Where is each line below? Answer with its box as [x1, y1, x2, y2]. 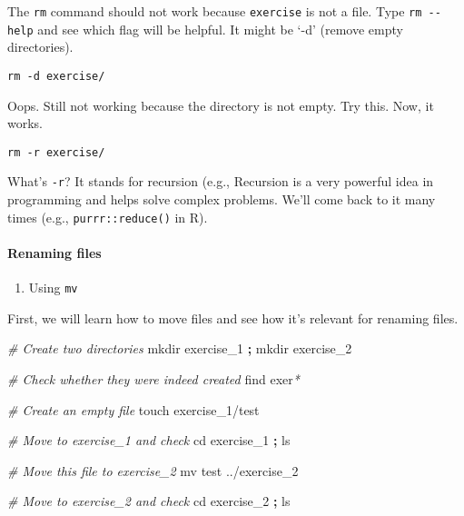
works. [7, 114, 44, 133]
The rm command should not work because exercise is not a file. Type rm [7, 2, 422, 20]
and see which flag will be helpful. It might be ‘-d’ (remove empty [37, 19, 403, 38]
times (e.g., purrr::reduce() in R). [7, 207, 208, 226]
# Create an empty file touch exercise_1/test [7, 400, 260, 419]
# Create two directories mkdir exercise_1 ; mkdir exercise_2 [7, 339, 352, 358]
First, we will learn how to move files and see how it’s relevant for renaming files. [7, 308, 459, 327]
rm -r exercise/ [7, 145, 105, 159]
